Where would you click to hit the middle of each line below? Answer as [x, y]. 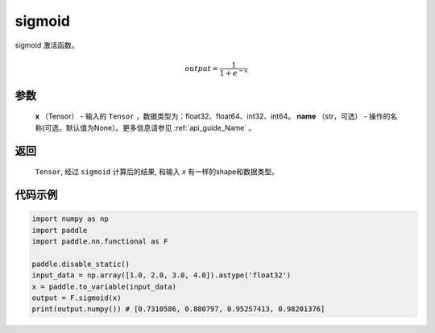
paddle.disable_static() [81, 264]
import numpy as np [70, 219]
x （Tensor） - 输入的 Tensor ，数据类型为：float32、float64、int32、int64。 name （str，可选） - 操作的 [213, 116]
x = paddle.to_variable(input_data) [104, 287]
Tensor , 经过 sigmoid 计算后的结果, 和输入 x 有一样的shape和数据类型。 [157, 172]
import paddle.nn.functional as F [100, 241]
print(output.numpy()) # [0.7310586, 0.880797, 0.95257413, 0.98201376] [178, 309]
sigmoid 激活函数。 [47, 45]
